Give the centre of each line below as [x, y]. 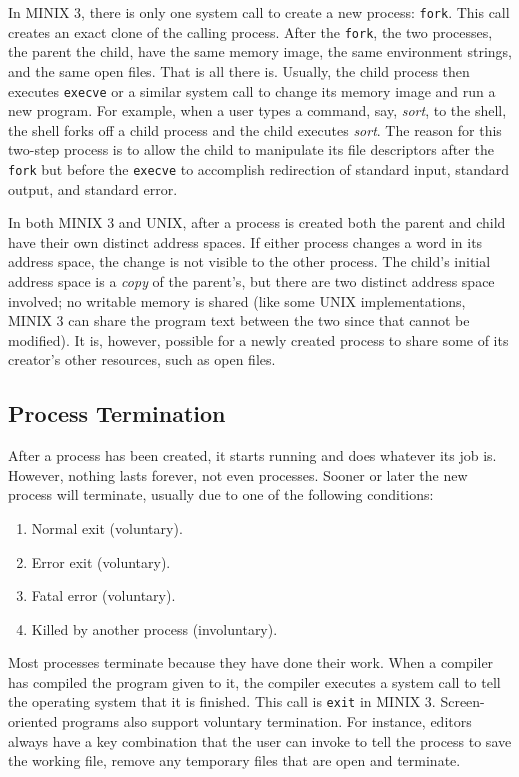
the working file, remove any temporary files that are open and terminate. [234, 760]
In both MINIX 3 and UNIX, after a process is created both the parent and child [257, 222]
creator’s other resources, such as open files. [142, 359]
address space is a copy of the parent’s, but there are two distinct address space [251, 280]
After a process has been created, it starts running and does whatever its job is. [252, 455]
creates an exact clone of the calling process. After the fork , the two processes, [250, 31]
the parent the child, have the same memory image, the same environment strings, [260, 51]
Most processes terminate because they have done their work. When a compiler [251, 662]
